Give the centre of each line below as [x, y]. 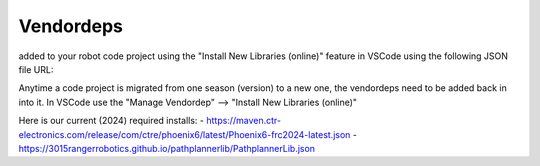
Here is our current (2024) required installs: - [111, 121]
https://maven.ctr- [244, 121]
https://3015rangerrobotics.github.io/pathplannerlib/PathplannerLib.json [166, 148]
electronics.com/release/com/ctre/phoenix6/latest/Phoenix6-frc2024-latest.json [184, 134]
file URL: [36, 69]
